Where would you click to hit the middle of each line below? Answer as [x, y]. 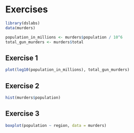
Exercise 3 [22, 114]
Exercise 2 [22, 86]
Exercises [27, 9]
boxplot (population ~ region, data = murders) [56, 125]
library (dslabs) [23, 23]
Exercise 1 [22, 58]
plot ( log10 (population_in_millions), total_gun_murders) [68, 70]
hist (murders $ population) [33, 98]
